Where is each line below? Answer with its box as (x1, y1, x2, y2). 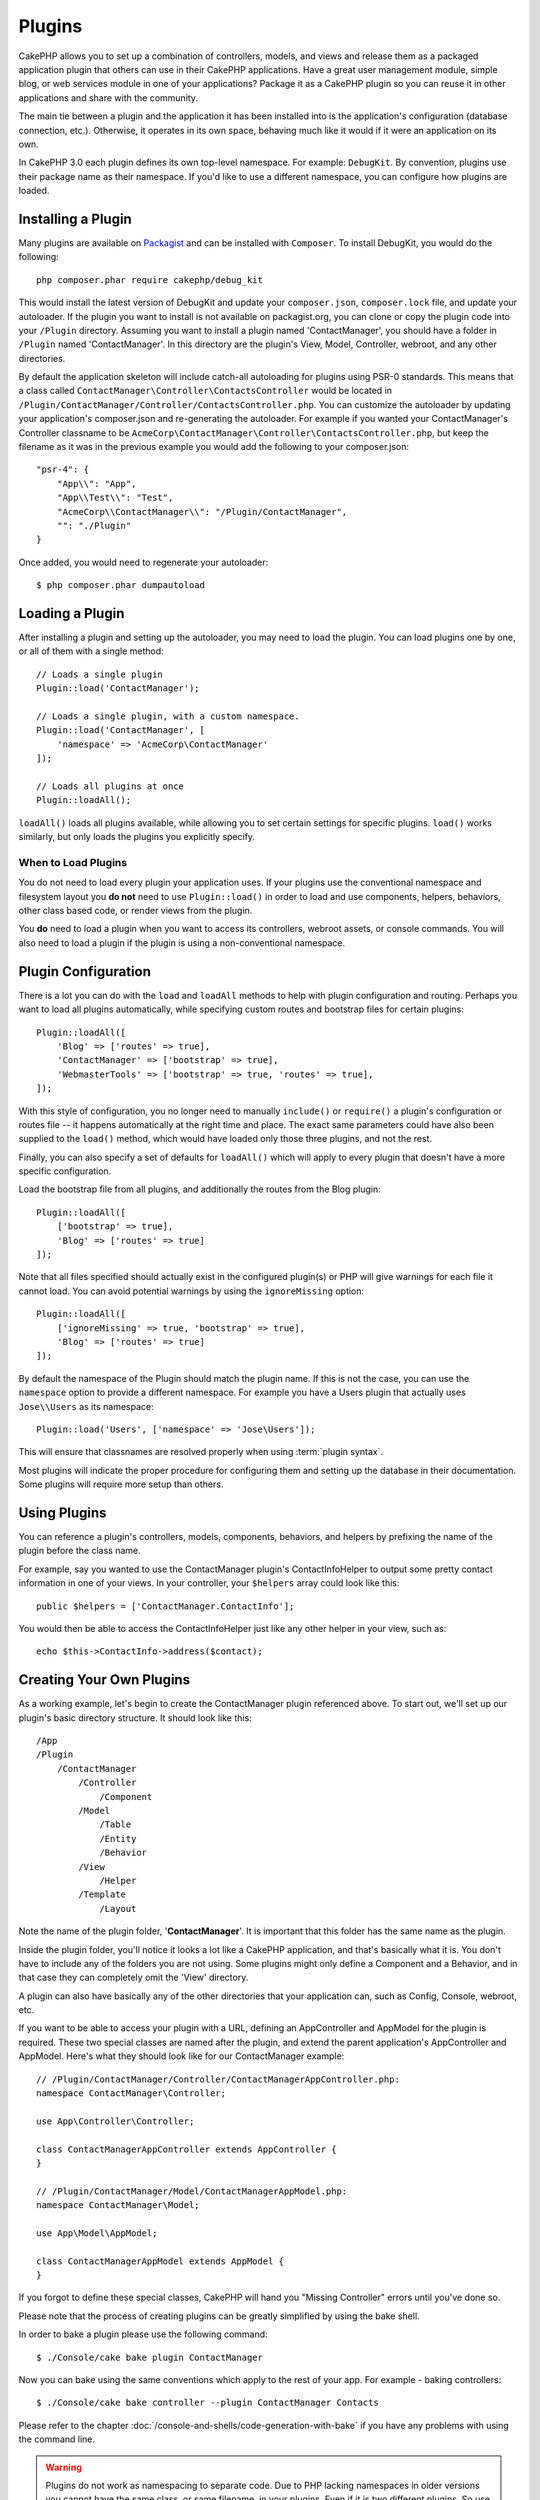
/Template (78, 1889, 127, 1900)
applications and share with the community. (18, 91, 199, 104)
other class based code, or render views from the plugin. (18, 905, 253, 917)
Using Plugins (18, 1504, 107, 1521)
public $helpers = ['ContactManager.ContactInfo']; (36, 1600, 295, 1612)
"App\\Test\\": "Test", (56, 492, 174, 504)
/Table (99, 1819, 132, 1830)
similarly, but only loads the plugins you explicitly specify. (18, 831, 255, 843)
